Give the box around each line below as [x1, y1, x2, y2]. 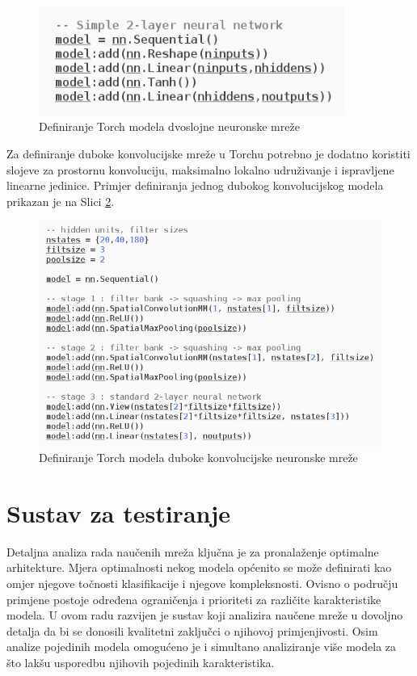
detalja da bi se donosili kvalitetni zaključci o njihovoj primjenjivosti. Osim [6, 622, 378, 639]
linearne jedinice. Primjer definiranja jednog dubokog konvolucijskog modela [6, 177, 384, 194]
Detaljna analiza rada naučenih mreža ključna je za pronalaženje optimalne [6, 543, 379, 560]
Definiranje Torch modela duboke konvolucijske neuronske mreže [39, 449, 358, 466]
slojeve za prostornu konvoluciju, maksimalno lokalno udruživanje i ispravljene [6, 161, 394, 178]
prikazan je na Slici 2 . [6, 192, 115, 209]
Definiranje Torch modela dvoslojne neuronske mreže [39, 118, 300, 135]
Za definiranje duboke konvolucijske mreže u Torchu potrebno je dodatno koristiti [6, 145, 411, 162]
